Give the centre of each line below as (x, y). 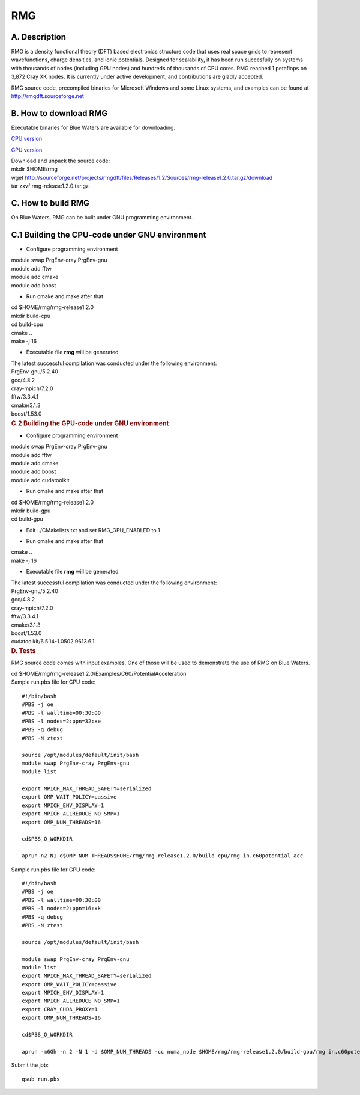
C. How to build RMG (50, 204)
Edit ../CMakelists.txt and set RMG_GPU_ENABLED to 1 (93, 530)
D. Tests (23, 651)
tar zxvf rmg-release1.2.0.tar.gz (50, 186)
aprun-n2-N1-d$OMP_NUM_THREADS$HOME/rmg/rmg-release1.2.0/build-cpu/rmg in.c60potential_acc (163, 856)
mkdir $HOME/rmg (34, 169)
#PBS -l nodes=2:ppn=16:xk (61, 909)
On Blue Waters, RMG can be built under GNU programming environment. (102, 218)
